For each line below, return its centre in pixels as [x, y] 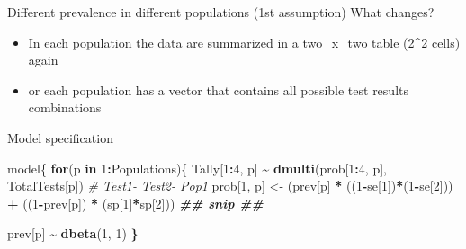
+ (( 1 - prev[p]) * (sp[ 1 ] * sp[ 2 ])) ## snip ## [135, 203]
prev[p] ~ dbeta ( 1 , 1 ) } [73, 233]
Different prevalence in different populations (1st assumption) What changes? [221, 12]
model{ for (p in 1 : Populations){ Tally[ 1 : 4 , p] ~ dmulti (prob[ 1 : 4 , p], [197, 168]
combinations [65, 107]
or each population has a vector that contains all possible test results [218, 89]
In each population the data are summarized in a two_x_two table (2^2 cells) [244, 42]
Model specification [60, 137]
